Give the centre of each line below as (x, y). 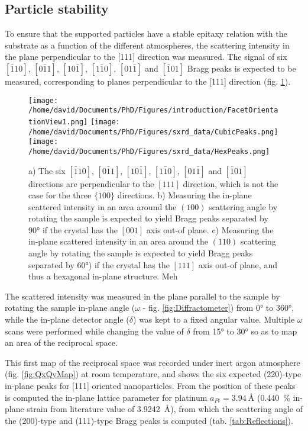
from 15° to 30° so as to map (245, 331)
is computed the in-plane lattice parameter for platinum (106, 397)
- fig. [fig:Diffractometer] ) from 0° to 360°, (218, 308)
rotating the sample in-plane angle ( (70, 308)
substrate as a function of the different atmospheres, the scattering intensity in (147, 45)
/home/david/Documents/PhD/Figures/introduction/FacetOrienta (153, 110)
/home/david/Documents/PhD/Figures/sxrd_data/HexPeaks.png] (149, 151)
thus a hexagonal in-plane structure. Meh (103, 276)
